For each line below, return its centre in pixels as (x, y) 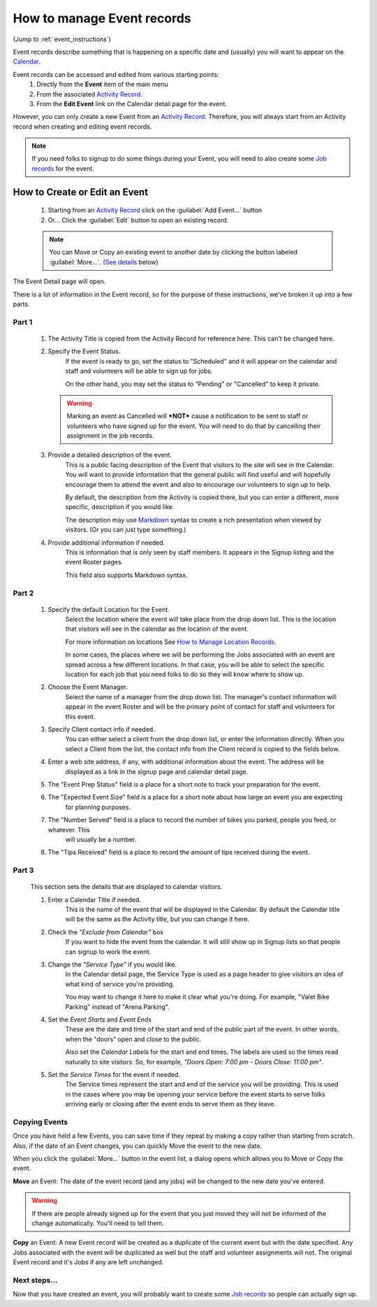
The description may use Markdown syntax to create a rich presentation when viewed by (193, 520)
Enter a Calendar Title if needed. (94, 899)
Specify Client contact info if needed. (101, 729)
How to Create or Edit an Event (81, 192)
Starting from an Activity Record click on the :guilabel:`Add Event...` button (155, 210)
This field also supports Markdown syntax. (126, 575)
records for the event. (63, 169)
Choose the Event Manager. (88, 687)
